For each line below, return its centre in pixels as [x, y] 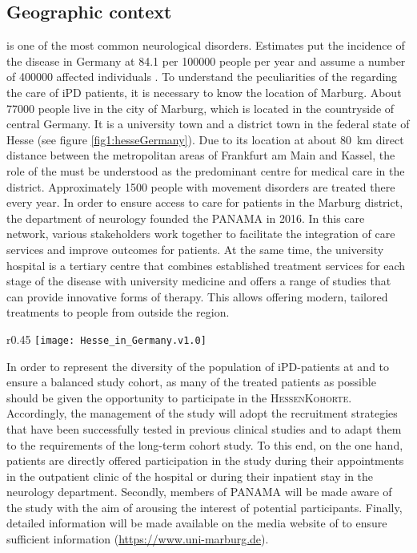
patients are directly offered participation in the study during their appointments [205, 460]
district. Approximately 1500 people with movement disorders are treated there [201, 186]
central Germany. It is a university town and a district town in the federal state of [208, 124]
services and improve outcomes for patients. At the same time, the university [195, 249]
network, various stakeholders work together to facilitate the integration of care [201, 234]
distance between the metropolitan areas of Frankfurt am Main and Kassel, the [201, 155]
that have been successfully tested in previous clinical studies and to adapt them [204, 428]
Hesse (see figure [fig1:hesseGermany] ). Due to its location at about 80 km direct [205, 139]
